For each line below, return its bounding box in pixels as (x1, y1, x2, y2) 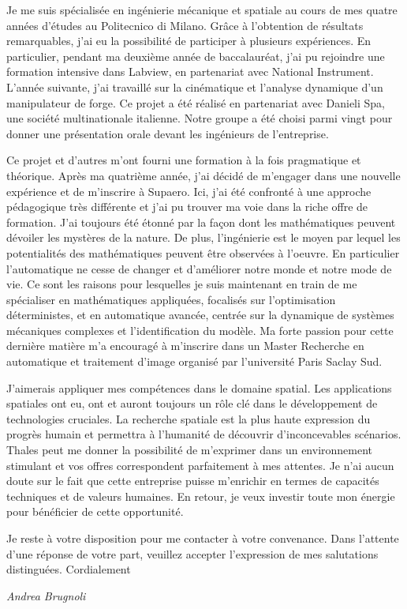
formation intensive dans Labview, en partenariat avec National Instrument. (6, 63, 374, 80)
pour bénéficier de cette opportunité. (6, 503, 184, 520)
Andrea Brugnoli (6, 587, 86, 603)
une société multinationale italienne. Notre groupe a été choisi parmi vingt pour (6, 110, 393, 126)
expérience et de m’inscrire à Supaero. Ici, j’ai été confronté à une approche (6, 182, 372, 199)
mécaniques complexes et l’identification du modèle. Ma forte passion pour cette (6, 321, 394, 338)
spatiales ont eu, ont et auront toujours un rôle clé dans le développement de (6, 395, 378, 412)
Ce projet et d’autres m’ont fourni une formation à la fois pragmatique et (6, 152, 361, 168)
